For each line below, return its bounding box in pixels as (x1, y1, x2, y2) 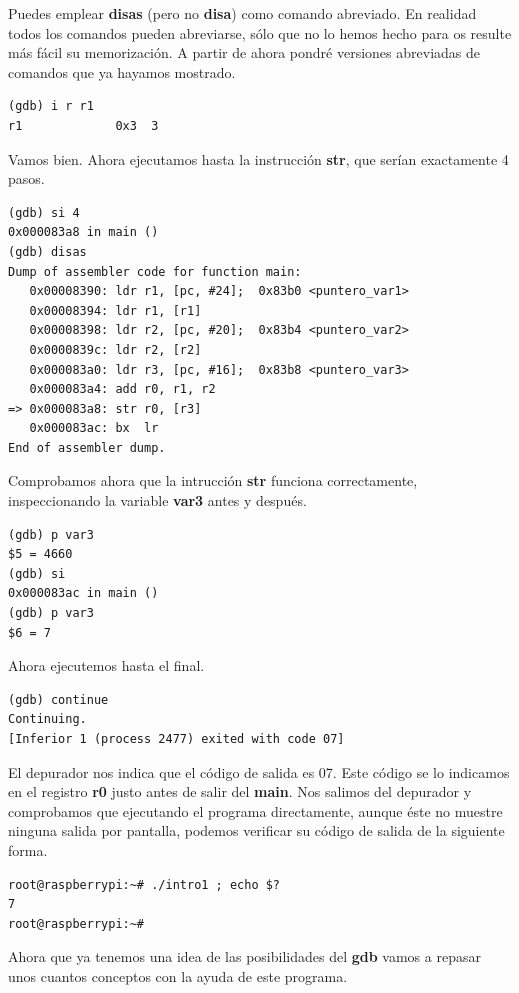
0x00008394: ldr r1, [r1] (29, 303, 202, 318)
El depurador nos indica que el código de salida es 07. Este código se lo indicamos (8, 761, 510, 782)
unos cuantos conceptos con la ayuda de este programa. (8, 965, 348, 986)
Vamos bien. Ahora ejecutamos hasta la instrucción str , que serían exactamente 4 (8, 148, 509, 169)
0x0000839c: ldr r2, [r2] (29, 342, 202, 357)
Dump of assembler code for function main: (8, 264, 302, 279)
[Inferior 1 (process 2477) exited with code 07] (8, 732, 345, 746)
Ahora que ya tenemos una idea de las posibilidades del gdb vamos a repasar (8, 946, 481, 967)
